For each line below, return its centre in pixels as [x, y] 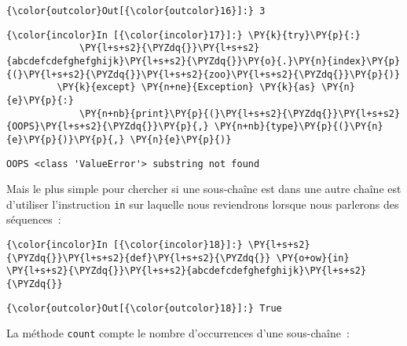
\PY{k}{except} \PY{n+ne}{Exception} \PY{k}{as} [186, 87]
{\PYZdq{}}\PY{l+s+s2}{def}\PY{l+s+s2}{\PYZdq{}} [139, 258]
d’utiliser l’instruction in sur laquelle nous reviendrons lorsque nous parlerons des [203, 204]
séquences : [34, 219]
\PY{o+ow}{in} [313, 258]
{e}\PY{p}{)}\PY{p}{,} [66, 139]
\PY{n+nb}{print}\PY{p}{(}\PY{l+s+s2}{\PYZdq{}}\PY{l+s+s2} [240, 113]
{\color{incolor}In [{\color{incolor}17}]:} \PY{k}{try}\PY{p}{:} [184, 35]
